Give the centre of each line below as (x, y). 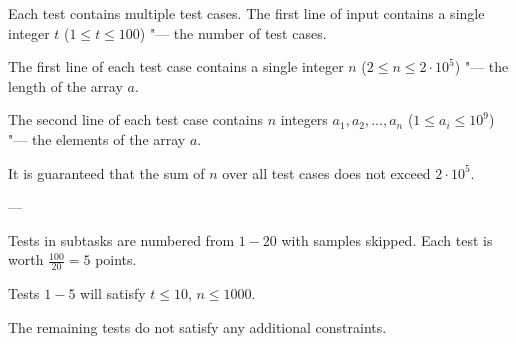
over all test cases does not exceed (326, 172)
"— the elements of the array (97, 138)
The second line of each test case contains (135, 119)
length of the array (65, 85)
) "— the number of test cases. (233, 32)
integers (304, 119)
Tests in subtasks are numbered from (121, 239)
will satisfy (113, 293)
